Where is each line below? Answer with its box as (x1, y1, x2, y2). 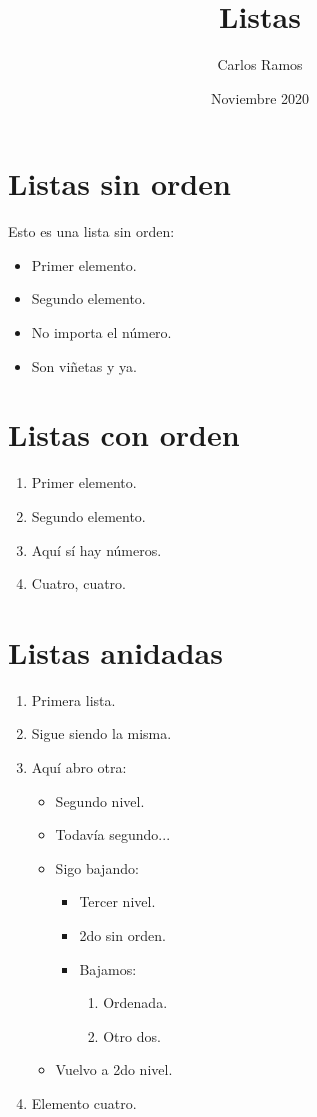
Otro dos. (103, 1025, 161, 1046)
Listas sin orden (8, 163, 231, 204)
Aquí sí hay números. (31, 539, 162, 560)
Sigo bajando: (55, 857, 139, 878)
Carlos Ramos (217, 54, 303, 75)
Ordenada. (103, 992, 168, 1013)
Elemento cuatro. (31, 1092, 137, 1113)
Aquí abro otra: (31, 757, 127, 778)
